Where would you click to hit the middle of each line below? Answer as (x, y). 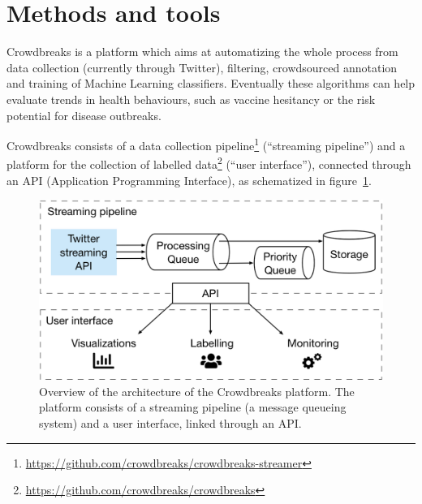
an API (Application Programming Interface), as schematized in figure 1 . (189, 180)
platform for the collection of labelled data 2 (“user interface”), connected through (209, 163)
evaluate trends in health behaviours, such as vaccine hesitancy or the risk (191, 99)
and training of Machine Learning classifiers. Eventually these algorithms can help (211, 83)
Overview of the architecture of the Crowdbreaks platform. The (197, 391)
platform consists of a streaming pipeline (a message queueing (193, 407)
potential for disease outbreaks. (84, 115)
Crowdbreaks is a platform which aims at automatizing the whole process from (202, 52)
